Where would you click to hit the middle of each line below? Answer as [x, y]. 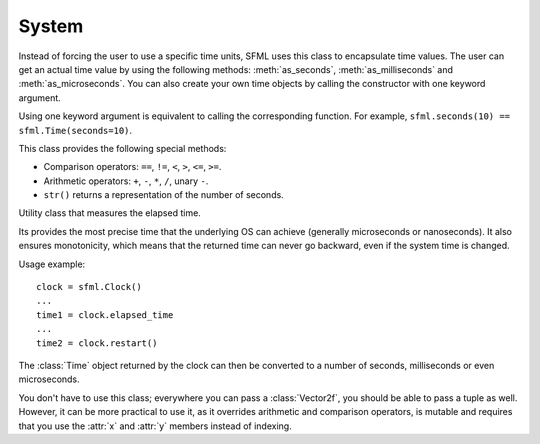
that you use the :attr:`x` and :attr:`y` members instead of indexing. [155, 426]
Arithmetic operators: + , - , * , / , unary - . [126, 181]
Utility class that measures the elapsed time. [110, 213]
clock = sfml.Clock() [89, 287]
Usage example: [52, 264]
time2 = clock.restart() [97, 343]
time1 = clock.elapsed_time [105, 314]
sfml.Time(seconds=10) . [75, 130]
